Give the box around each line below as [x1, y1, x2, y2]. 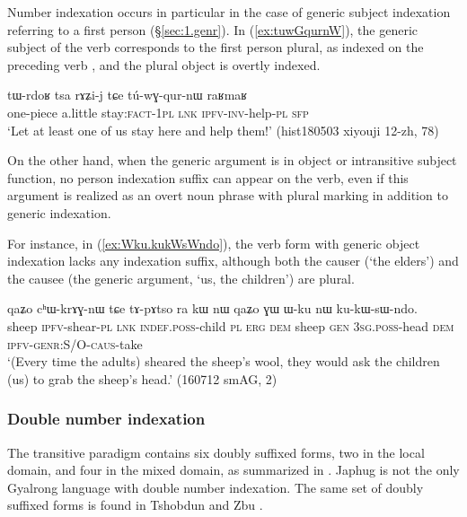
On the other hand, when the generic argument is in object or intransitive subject [7, 151, 457, 170]
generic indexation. [7, 203, 111, 222]
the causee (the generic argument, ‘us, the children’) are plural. [7, 268, 355, 287]
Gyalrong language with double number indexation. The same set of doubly [7, 478, 424, 496]
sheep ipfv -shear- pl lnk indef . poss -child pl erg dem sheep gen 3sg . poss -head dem [7, 316, 454, 335]
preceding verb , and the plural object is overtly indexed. [7, 55, 321, 74]
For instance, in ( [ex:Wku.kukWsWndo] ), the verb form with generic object [7, 233, 420, 252]
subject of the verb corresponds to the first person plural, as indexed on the [7, 38, 424, 57]
